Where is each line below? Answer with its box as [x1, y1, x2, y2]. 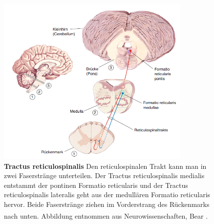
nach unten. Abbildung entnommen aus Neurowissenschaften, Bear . [4, 210, 208, 221]
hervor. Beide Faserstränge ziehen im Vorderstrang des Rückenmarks [4, 199, 210, 209]
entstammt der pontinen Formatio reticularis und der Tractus [4, 180, 188, 190]
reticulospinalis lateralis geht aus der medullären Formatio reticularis [4, 189, 211, 200]
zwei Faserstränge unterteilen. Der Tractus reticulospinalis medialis [4, 170, 205, 181]
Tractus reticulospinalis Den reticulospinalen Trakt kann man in [4, 161, 207, 171]
